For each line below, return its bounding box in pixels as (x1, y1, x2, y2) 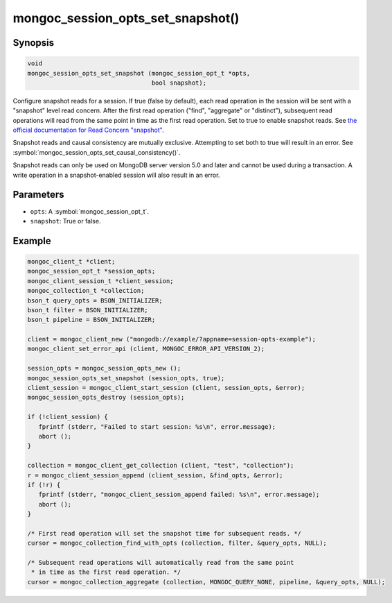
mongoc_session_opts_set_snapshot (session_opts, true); (27, 374, 225, 382)
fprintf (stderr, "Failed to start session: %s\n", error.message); (38, 423, 276, 430)
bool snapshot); (151, 78, 207, 87)
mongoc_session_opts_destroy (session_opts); (27, 393, 185, 402)
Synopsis (12, 37, 55, 49)
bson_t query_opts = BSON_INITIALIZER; (27, 296, 163, 305)
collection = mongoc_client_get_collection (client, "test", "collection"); (27, 461, 294, 470)
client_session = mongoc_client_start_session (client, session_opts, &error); (27, 384, 305, 392)
